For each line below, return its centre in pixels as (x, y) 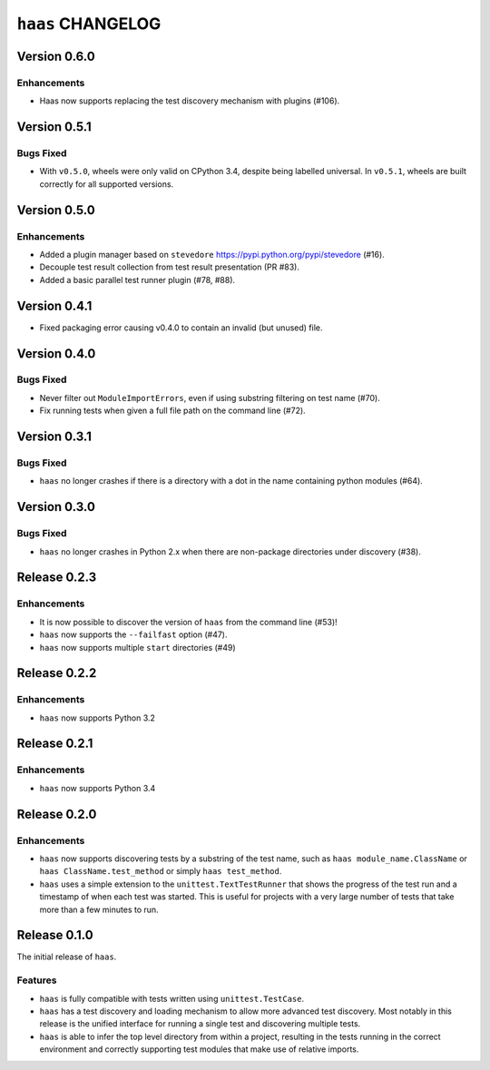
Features (37, 980)
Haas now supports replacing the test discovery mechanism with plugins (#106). (190, 101)
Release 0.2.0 (57, 814)
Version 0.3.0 (56, 507)
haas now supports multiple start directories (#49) (137, 647)
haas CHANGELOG (89, 24)
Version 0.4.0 (56, 353)
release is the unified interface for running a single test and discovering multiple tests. (200, 1024)
